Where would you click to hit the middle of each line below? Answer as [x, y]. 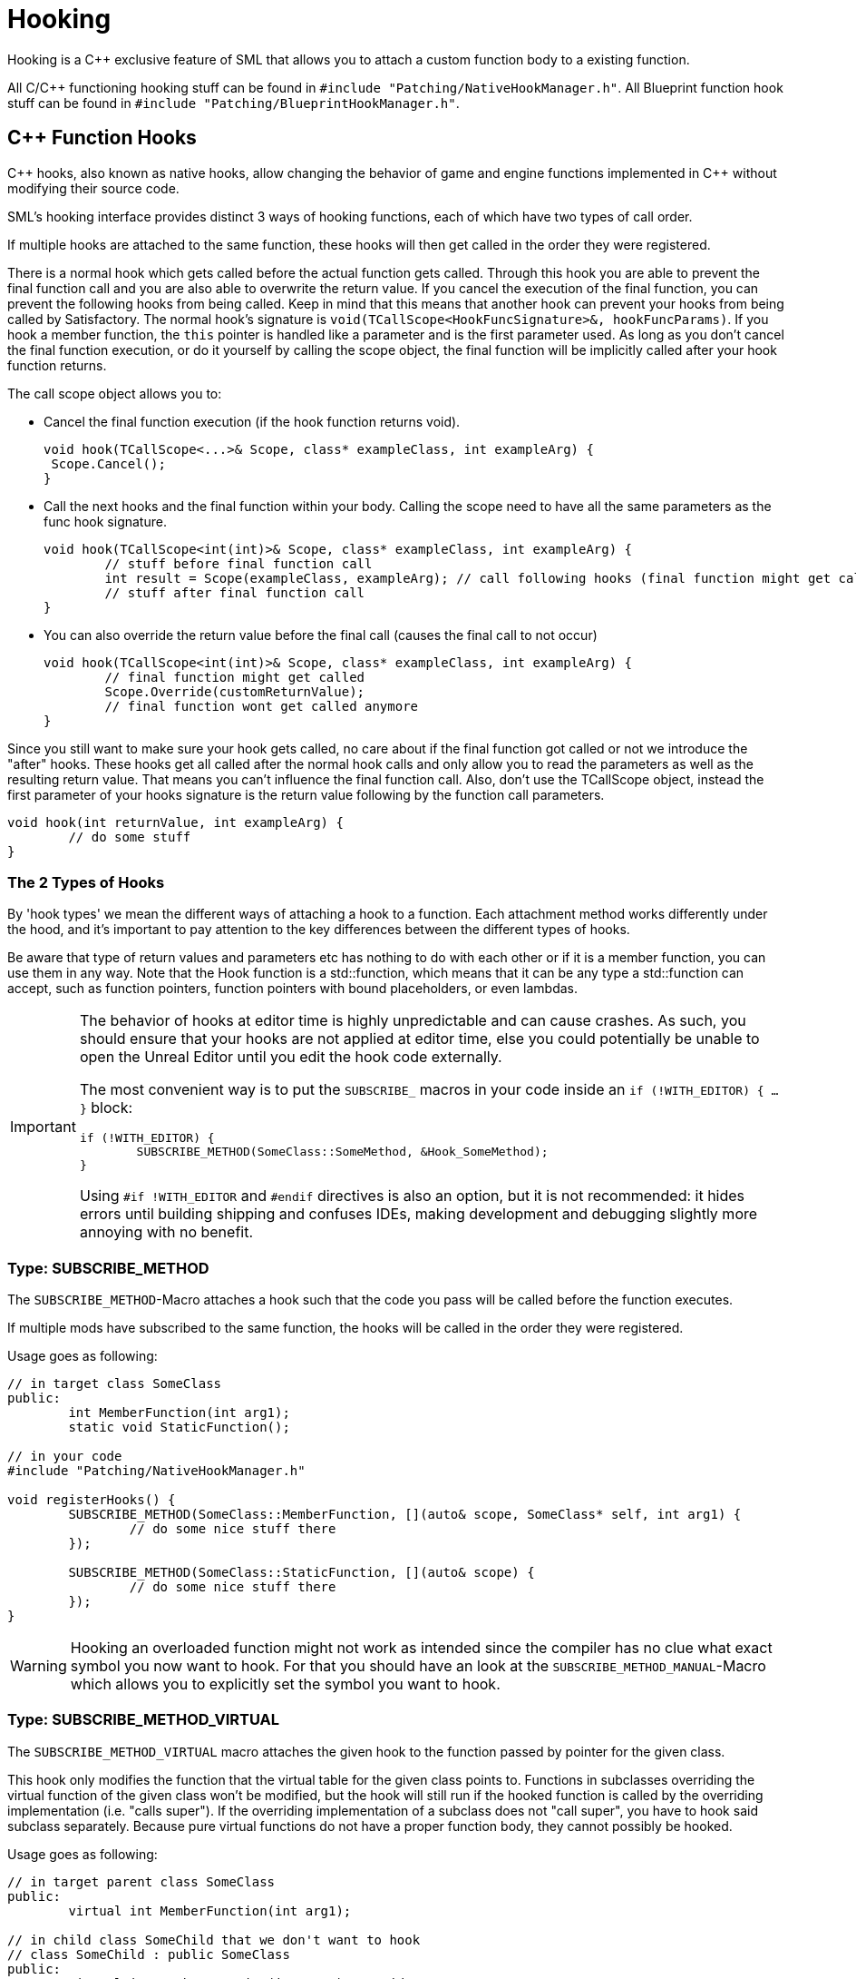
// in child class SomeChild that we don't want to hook [214, 1940]
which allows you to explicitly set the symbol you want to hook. [285, 1684]
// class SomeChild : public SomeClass [149, 1954]
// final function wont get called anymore [262, 706]
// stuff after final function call [235, 592]
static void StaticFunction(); [179, 1428]
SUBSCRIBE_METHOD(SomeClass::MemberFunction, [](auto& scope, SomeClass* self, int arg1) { [405, 1515]
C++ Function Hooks [102, 138]
